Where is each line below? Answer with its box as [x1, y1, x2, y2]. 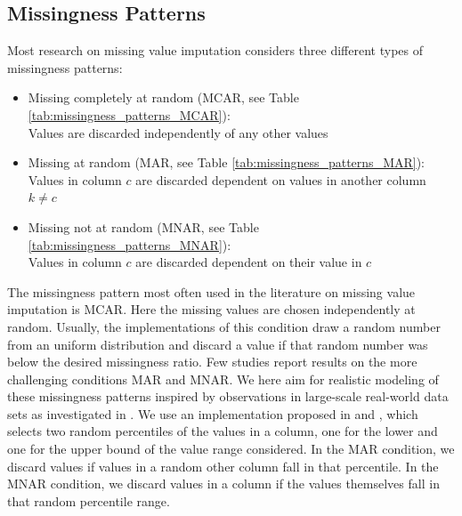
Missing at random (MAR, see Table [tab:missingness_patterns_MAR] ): [28, 153, 426, 172]
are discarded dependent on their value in [135, 253, 362, 271]
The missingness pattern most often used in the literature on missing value [7, 282, 416, 301]
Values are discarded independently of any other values [28, 123, 328, 141]
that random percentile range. [7, 491, 170, 510]
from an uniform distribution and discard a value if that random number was [7, 335, 428, 353]
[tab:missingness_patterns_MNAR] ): [28, 235, 231, 254]
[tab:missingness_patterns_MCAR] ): [28, 105, 231, 124]
